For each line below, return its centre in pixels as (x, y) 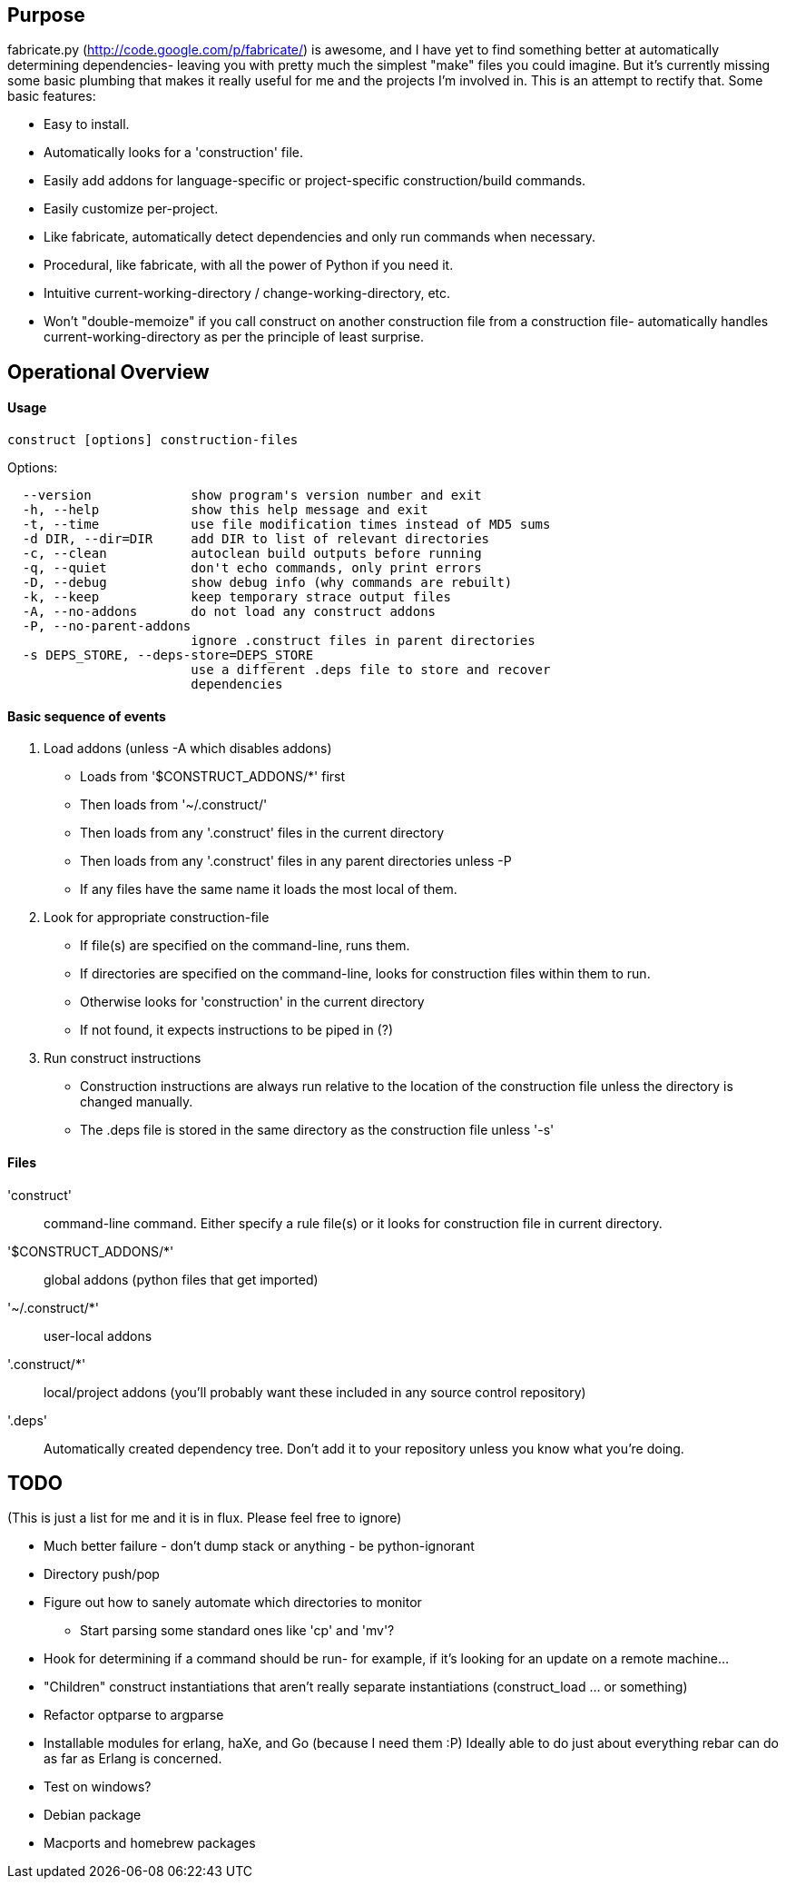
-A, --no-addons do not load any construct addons (229, 612)
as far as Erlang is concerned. (133, 1759)
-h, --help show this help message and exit (225, 510)
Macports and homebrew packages (150, 1843)
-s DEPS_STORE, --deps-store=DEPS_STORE (168, 655)
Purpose (46, 15)
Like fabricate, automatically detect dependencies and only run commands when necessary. (320, 237)
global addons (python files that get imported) (181, 1279)
